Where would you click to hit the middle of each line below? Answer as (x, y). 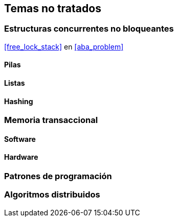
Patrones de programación (58, 176)
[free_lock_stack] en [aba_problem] (64, 46)
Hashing (19, 101)
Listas (15, 83)
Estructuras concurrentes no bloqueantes (89, 29)
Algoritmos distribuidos (52, 195)
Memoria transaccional (51, 120)
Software (20, 139)
